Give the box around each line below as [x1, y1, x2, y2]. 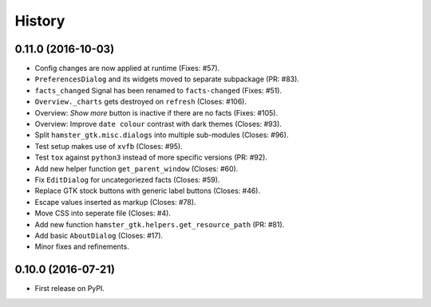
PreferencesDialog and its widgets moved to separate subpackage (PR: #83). [34, 74, 299, 84]
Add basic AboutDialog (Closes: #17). [34, 230, 164, 240]
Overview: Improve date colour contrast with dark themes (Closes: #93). [34, 120, 283, 129]
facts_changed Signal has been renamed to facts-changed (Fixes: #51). [34, 85, 283, 95]
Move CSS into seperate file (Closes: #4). [34, 208, 172, 218]
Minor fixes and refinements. [34, 242, 129, 251]
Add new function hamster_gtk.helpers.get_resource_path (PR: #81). [34, 219, 285, 229]
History [14, 12, 65, 30]
